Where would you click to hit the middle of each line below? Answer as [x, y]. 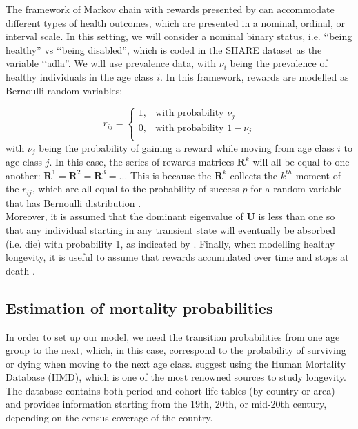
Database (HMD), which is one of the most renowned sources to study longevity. [176, 377]
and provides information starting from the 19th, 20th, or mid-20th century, [166, 404]
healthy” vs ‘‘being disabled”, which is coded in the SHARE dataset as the [164, 49]
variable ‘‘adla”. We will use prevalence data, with [111, 63]
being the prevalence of [279, 63]
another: [23, 175]
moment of [318, 175]
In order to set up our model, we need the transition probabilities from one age [173, 336]
